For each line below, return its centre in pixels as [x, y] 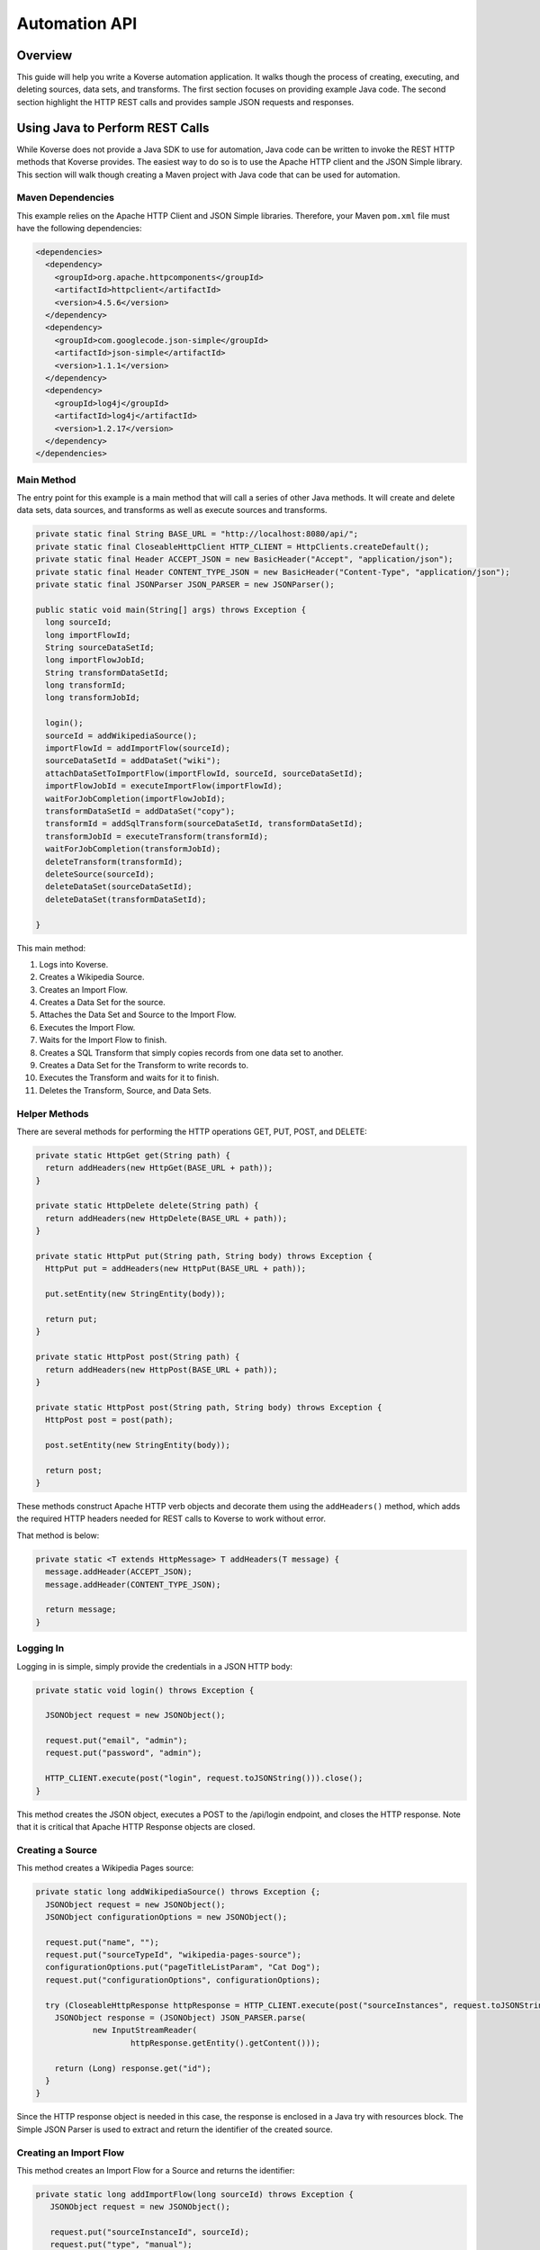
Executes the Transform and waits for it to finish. [129, 1078]
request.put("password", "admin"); [124, 1753]
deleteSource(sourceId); [100, 874]
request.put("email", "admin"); [117, 1741]
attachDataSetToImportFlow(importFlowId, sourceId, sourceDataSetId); [204, 773]
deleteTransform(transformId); [114, 861]
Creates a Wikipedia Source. [92, 977]
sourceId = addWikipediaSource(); [121, 735]
